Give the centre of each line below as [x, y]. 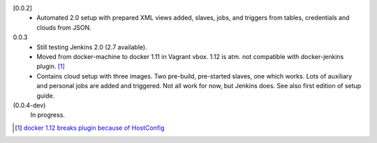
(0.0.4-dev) [29, 105]
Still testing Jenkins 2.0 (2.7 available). [92, 47]
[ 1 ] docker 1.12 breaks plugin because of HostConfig [90, 128]
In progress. [48, 115]
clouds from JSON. [64, 27]
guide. [46, 95]
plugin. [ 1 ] [51, 67]
